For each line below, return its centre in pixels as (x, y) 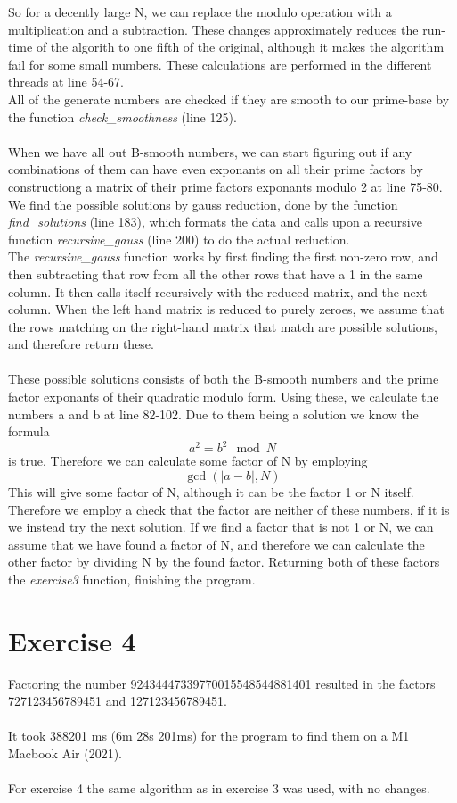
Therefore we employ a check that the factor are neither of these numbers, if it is (229, 509)
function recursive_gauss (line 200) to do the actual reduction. (179, 239)
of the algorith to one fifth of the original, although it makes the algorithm (240, 47)
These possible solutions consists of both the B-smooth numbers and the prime (224, 379)
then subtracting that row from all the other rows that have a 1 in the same (216, 273)
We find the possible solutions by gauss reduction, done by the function (203, 204)
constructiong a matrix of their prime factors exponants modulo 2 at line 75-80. (225, 186)
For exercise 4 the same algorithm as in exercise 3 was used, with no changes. (219, 788)
